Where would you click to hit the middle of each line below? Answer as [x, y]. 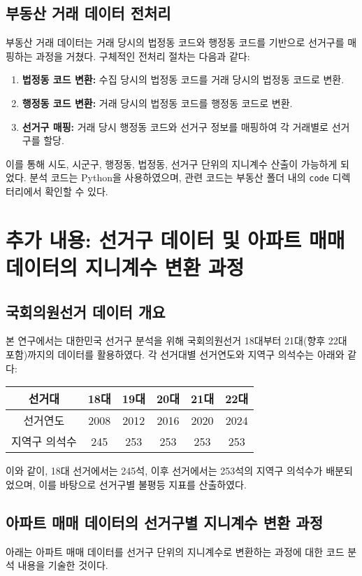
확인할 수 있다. [77, 191]
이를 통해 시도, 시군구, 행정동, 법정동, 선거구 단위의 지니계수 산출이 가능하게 [172, 163]
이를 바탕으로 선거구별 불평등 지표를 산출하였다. [143, 484]
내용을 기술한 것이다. [63, 565]
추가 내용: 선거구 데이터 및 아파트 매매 [175, 239]
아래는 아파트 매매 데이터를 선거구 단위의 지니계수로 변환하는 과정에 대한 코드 [175, 551]
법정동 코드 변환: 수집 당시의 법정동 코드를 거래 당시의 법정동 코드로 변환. [183, 79]
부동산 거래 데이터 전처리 [88, 13]
